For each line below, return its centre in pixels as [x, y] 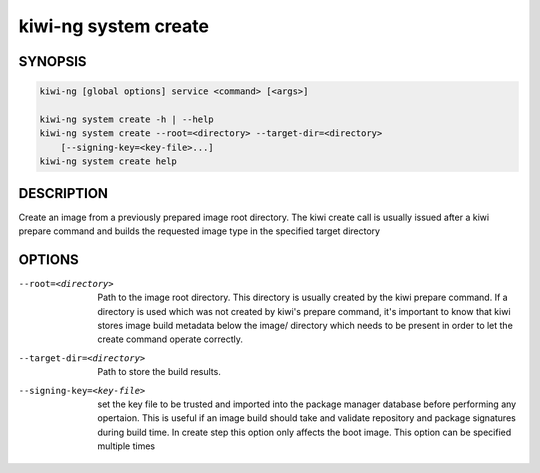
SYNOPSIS [52, 61]
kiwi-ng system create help [108, 161]
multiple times [126, 446]
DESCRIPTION [63, 193]
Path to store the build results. [159, 372]
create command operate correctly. [170, 339]
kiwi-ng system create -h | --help [126, 119]
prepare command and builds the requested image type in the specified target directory [199, 231]
